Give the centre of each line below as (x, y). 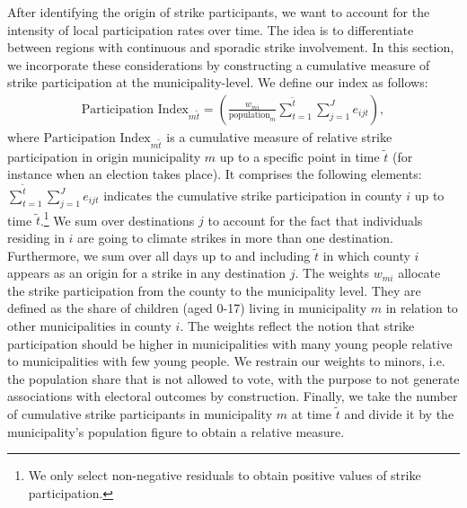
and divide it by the (399, 413)
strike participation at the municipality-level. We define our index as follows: (218, 82)
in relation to (422, 308)
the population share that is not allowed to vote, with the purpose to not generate (233, 378)
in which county (366, 255)
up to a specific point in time (300, 156)
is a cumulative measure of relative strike (279, 137)
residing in (36, 238)
